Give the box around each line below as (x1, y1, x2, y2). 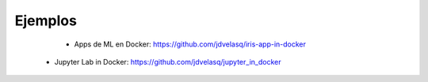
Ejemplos (14, 12, 77, 29)
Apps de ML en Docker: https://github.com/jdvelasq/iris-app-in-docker (74, 39, 307, 49)
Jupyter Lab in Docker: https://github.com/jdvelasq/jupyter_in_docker (54, 57, 281, 66)
